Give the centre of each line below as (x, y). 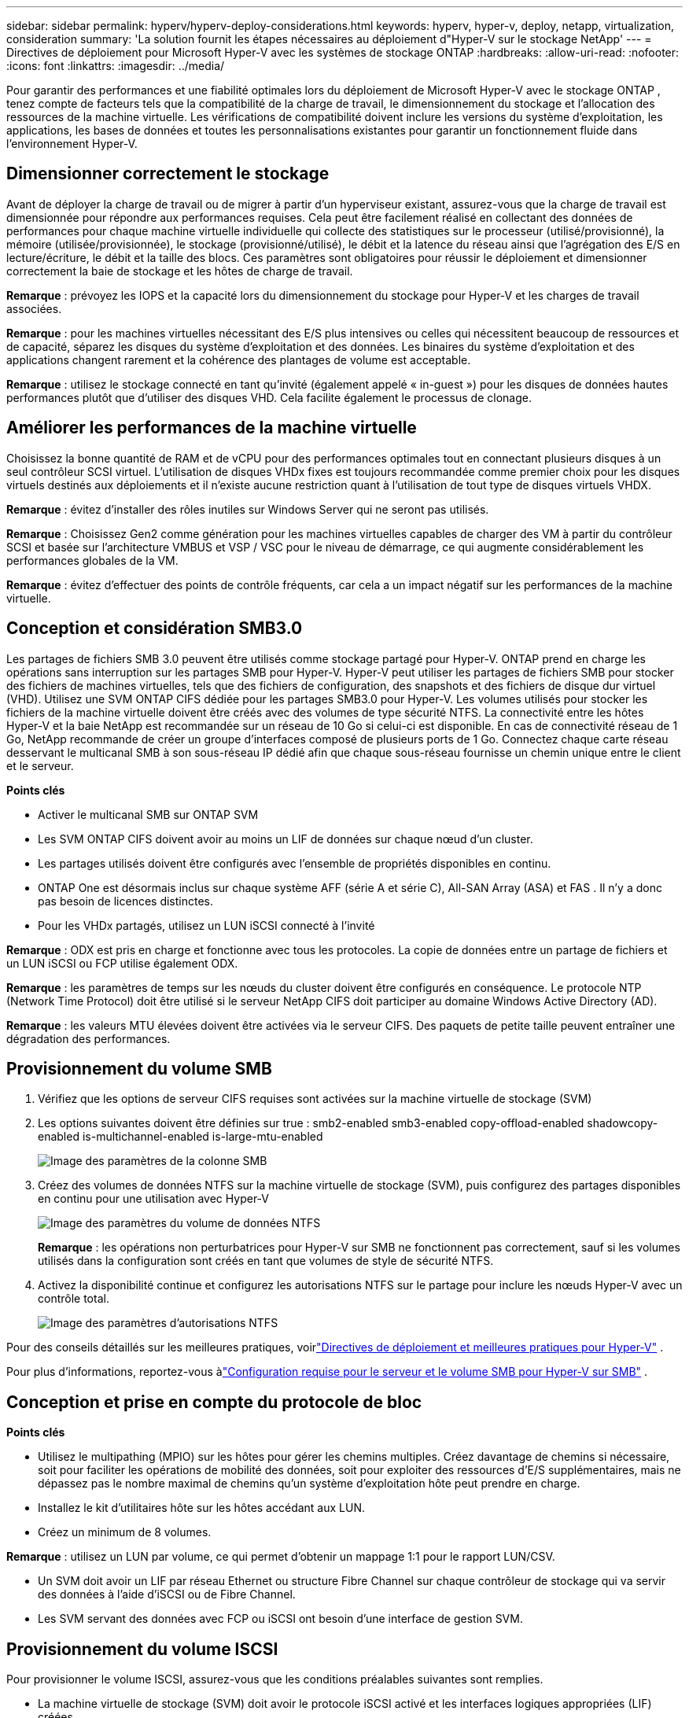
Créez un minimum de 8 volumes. (125, 1532)
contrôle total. (74, 1299)
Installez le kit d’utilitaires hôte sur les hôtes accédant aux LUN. (202, 1508)
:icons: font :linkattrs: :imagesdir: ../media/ (116, 66)
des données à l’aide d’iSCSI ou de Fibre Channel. (167, 1594)
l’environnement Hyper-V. (72, 144)
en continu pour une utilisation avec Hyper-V (153, 1199)
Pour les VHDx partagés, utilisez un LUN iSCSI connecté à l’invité (206, 925)
